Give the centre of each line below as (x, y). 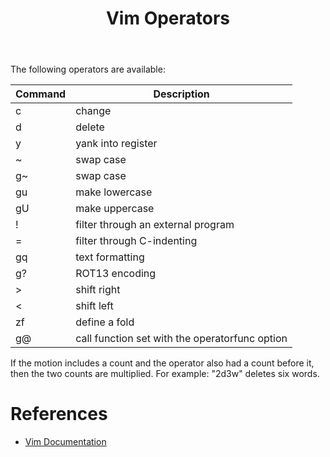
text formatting (110, 257)
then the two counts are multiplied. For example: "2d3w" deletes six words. (165, 374)
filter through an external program (155, 225)
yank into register (116, 144)
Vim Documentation (65, 442)
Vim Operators (168, 18)
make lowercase (114, 192)
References (59, 414)
